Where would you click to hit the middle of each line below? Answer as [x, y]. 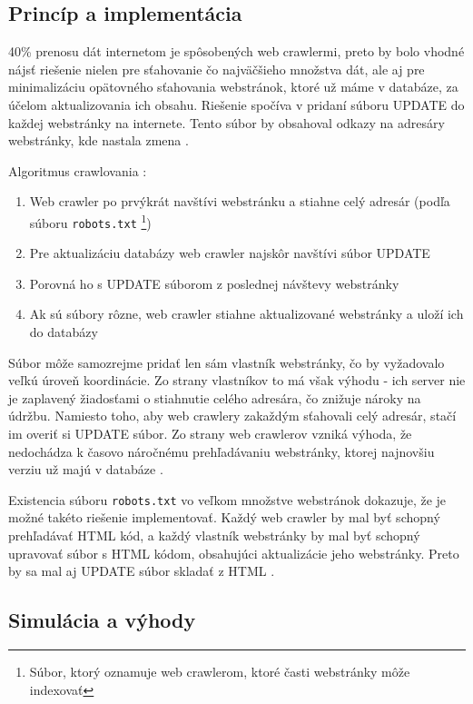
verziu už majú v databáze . [86, 469]
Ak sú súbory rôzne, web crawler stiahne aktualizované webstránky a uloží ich [246, 314]
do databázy [64, 332]
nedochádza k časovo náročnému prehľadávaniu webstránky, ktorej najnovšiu [222, 451]
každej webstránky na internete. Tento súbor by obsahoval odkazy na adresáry [227, 122]
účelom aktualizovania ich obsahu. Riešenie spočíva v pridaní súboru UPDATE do [236, 104]
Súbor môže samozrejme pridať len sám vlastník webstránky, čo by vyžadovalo [227, 362]
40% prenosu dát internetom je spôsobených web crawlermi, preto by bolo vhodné [236, 51]
